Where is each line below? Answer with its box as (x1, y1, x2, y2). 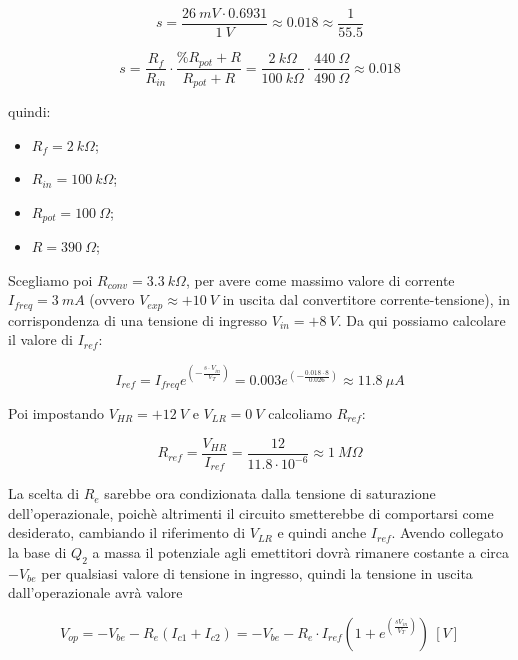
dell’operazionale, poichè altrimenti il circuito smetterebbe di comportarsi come (8, 502, 494, 523)
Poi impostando (8, 403, 104, 424)
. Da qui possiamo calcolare (337, 309, 506, 330)
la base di (8, 541, 67, 562)
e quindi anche (277, 522, 367, 543)
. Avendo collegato (391, 522, 504, 543)
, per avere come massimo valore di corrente (185, 269, 455, 290)
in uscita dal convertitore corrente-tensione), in (222, 289, 510, 310)
